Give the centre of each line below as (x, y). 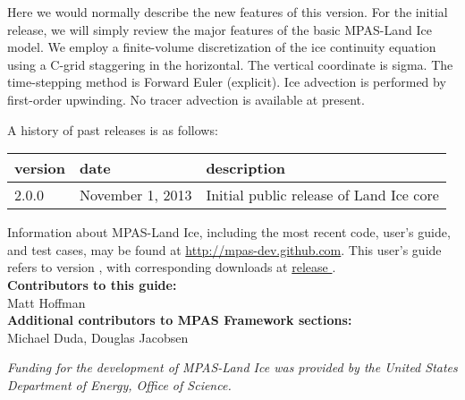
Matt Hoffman (46, 302)
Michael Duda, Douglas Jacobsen (98, 337)
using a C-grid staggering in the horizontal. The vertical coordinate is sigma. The (230, 64)
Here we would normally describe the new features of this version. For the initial (228, 12)
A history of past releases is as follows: (113, 129)
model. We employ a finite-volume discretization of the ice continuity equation (222, 47)
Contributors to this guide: (92, 284)
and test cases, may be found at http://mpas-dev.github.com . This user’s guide (224, 249)
